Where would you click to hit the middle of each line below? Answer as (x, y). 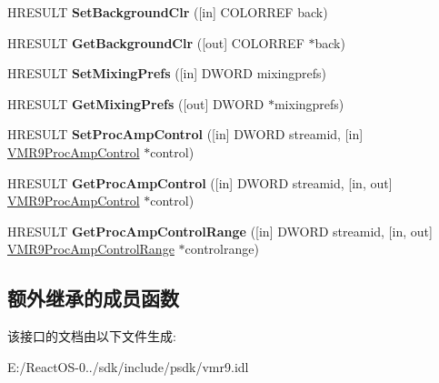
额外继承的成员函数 (93, 298)
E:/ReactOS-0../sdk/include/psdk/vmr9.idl (128, 366)
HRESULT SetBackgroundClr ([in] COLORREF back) (168, 12)
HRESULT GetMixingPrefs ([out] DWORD (136, 103)
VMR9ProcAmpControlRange (91, 249)
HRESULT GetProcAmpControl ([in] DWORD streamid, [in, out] (200, 182)
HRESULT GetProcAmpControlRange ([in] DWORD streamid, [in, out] (220, 231)
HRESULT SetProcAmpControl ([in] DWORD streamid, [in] (185, 134)
